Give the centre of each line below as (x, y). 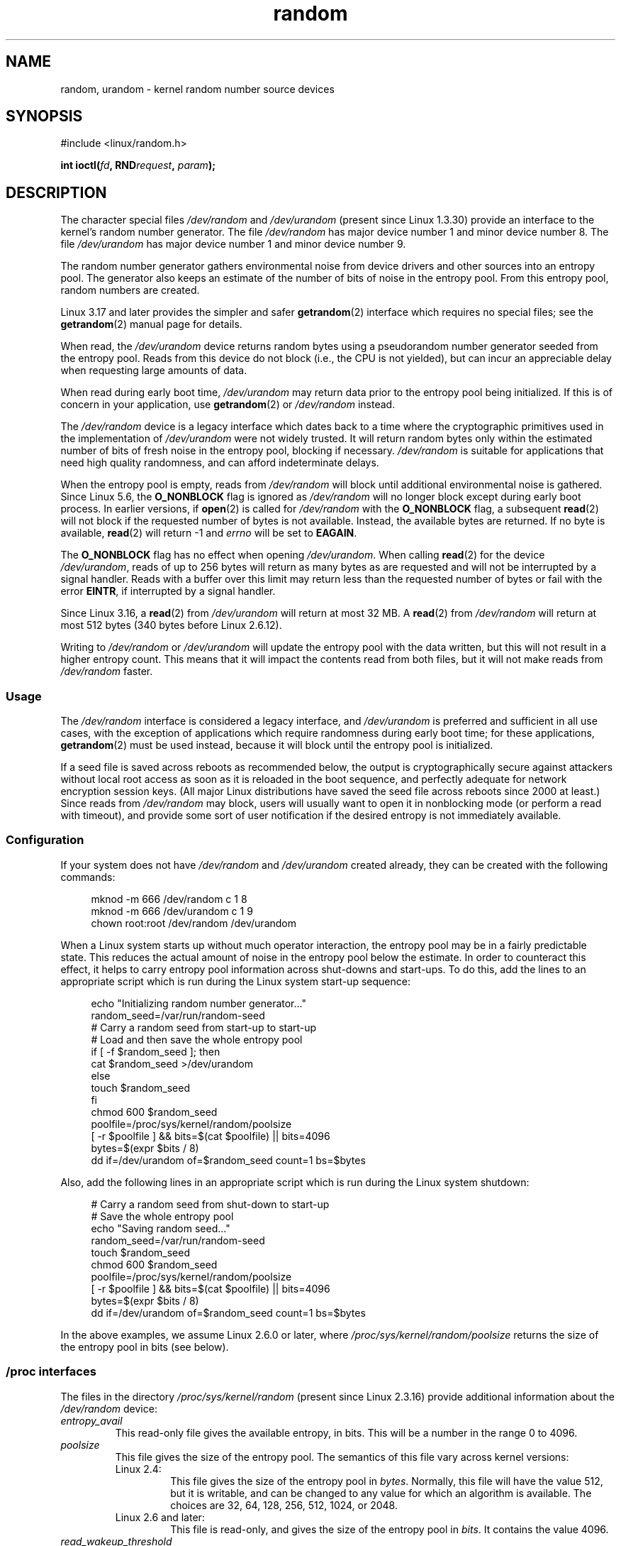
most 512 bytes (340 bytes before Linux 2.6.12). (171, 625)
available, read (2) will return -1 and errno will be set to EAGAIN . (209, 533)
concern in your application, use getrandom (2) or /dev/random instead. (228, 405)
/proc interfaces (51, 1372)
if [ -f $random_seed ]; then (156, 1051)
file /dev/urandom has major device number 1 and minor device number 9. (233, 244)
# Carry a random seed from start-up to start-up (204, 1027)
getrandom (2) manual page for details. (151, 324)
